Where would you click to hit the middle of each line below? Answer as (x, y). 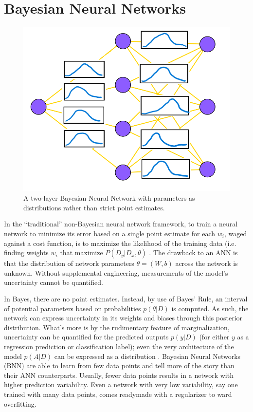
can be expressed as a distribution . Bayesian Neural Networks (147, 356)
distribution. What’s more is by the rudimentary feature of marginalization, (117, 327)
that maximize (81, 253)
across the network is (207, 263)
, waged (235, 234)
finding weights (26, 253)
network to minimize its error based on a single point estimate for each (110, 234)
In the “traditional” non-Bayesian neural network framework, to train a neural (121, 224)
